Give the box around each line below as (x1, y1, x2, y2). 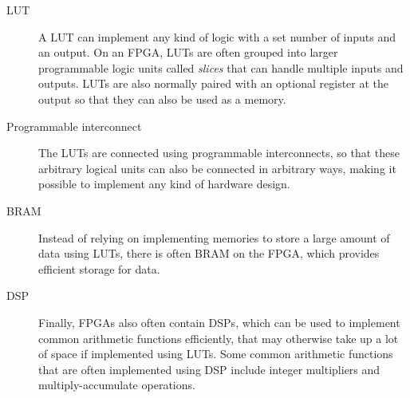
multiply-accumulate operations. (38, 376, 195, 393)
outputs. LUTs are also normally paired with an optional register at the (38, 75, 389, 92)
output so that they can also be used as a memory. (38, 90, 286, 107)
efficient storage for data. (38, 260, 160, 277)
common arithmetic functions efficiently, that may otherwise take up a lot (38, 329, 399, 346)
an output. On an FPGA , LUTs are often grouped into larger (38, 44, 338, 61)
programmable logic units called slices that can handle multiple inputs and (38, 59, 404, 76)
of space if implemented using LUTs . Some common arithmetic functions (38, 345, 393, 362)
